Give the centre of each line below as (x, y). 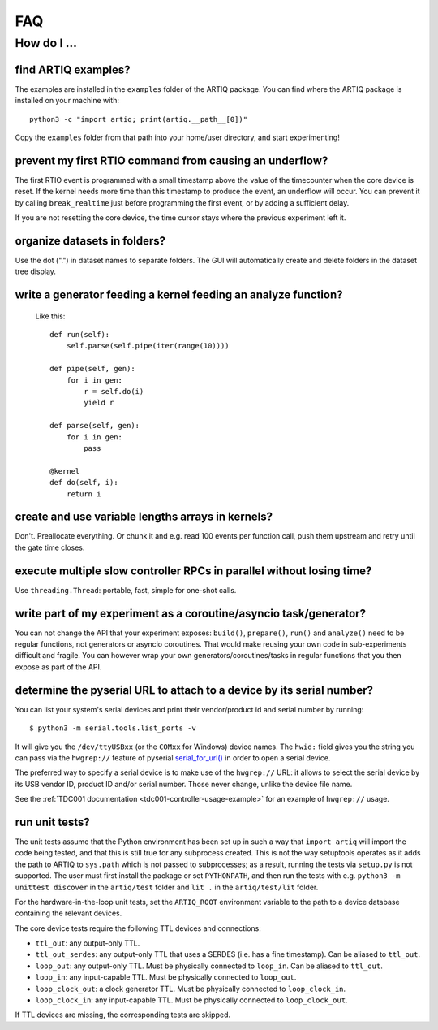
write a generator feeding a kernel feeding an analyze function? (179, 295)
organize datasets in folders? (90, 241)
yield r (99, 403)
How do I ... (46, 43)
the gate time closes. (50, 547)
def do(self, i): (84, 483)
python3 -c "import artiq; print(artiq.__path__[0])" (138, 119)
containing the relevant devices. (69, 913)
